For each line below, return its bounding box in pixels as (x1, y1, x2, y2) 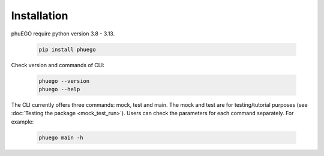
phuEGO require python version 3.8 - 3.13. (11, 30, 115, 37)
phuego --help (38, 86, 80, 92)
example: (11, 118, 34, 125)
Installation (11, 9, 68, 22)
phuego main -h (38, 134, 83, 141)
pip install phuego (38, 46, 96, 53)
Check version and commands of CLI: (11, 61, 104, 68)
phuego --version (38, 77, 90, 84)
